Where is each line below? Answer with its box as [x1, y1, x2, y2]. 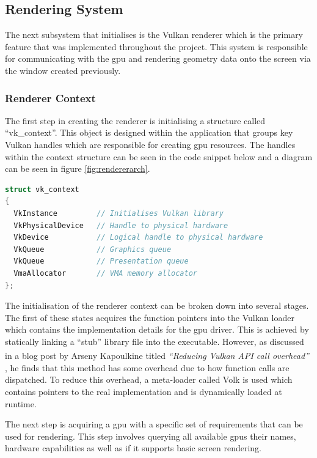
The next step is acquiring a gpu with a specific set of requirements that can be [5, 418, 303, 430]
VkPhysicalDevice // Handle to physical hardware [13, 221, 228, 230]
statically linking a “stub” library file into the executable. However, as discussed [5, 334, 304, 347]
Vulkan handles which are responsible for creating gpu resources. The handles [5, 138, 296, 150]
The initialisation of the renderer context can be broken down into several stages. [5, 299, 309, 312]
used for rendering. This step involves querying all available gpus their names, [5, 429, 296, 442]
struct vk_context [5, 185, 79, 194]
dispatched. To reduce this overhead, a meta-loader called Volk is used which [5, 373, 293, 386]
